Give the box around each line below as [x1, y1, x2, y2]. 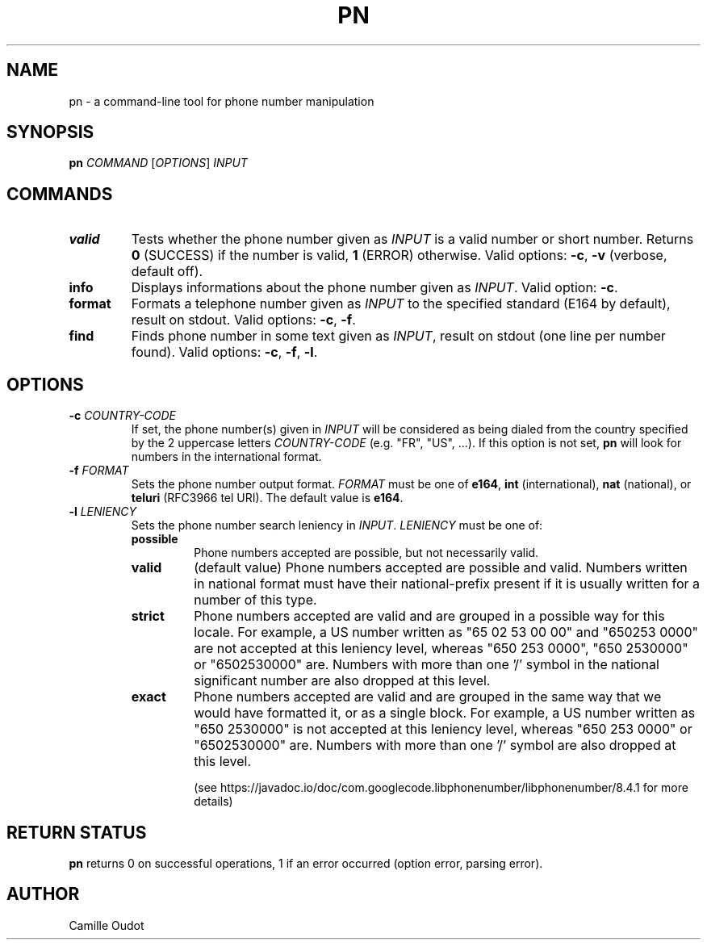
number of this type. [194, 592, 317, 609]
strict [131, 608, 165, 625]
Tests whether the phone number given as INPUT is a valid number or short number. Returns [131, 231, 694, 248]
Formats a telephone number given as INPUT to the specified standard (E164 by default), [131, 295, 671, 312]
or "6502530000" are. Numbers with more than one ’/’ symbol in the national [194, 656, 659, 673]
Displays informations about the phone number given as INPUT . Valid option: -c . [131, 279, 618, 296]
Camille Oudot [69, 918, 144, 932]
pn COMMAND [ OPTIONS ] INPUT [69, 156, 248, 170]
